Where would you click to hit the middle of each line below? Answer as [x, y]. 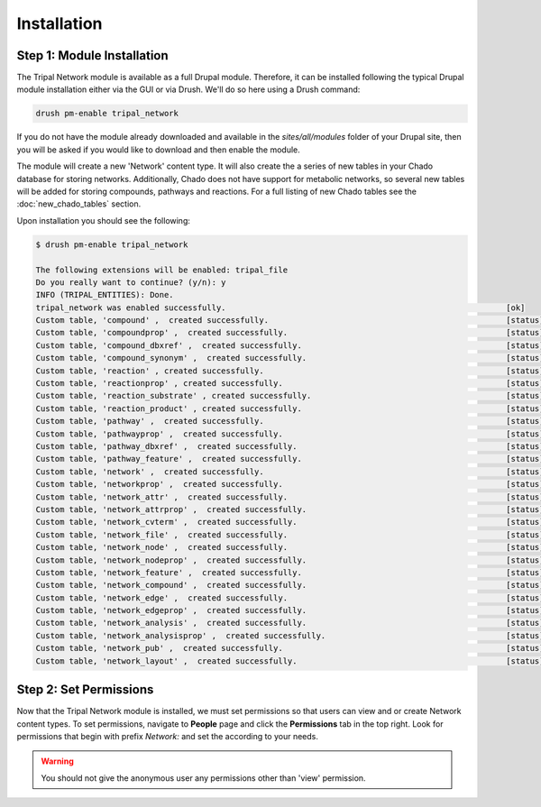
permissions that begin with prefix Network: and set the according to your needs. [168, 736]
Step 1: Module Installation [92, 55]
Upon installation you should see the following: [104, 220]
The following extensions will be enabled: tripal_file [162, 270]
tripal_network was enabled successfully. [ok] [280, 307]
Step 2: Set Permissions [85, 690]
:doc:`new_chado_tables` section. [79, 204]
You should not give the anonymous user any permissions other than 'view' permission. [203, 778]
